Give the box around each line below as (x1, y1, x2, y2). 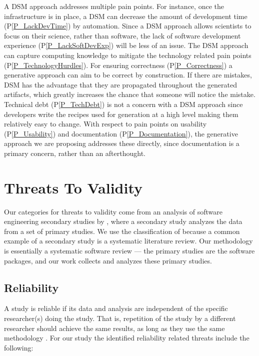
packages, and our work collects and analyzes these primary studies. (4, 255, 212, 265)
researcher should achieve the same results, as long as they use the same (4, 322, 225, 333)
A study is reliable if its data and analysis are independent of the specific (4, 303, 228, 313)
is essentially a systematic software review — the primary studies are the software (4, 245, 255, 255)
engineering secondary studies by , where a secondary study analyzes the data (4, 216, 242, 226)
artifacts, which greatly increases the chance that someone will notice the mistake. (4, 89, 255, 99)
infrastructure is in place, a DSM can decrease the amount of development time (4, 10, 247, 21)
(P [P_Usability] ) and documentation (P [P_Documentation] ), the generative (4, 128, 238, 138)
